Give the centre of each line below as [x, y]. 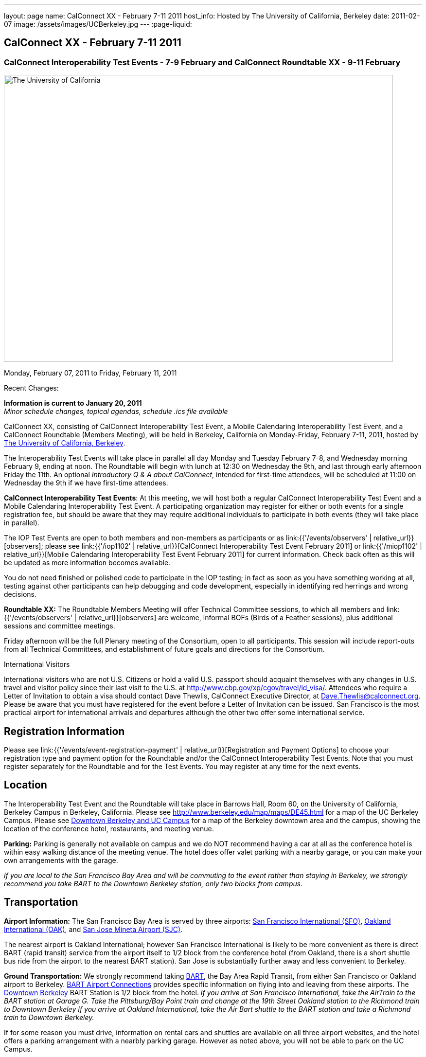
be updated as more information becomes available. [87, 563]
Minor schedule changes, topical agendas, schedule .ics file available [116, 412]
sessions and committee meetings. [60, 626]
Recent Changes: [31, 388]
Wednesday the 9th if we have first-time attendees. [86, 483]
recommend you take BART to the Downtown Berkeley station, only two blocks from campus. [153, 883]
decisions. [20, 594]
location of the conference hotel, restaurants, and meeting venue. [109, 828]
